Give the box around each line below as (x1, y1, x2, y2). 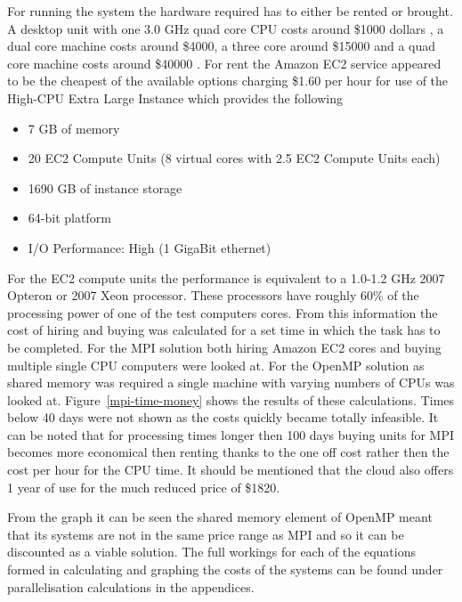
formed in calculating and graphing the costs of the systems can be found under (7, 560, 443, 579)
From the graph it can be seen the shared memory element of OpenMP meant (7, 508, 433, 526)
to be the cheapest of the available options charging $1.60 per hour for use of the (7, 71, 449, 90)
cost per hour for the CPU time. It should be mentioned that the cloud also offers (7, 460, 454, 479)
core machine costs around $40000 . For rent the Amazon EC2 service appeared (7, 53, 442, 72)
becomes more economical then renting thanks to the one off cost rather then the (7, 443, 450, 461)
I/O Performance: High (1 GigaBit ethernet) (28, 238, 272, 256)
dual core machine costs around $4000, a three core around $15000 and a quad (7, 37, 436, 55)
